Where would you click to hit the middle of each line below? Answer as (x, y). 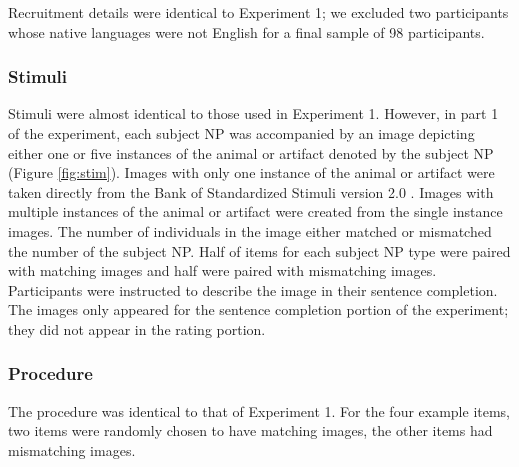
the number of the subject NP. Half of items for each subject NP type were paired (259, 250)
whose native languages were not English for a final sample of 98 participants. (246, 31)
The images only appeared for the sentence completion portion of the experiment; (258, 309)
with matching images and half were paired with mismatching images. (222, 270)
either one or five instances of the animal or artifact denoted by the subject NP (251, 152)
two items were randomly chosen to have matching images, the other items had (250, 430)
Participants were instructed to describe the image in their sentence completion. (253, 289)
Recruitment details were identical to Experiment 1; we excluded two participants (258, 12)
